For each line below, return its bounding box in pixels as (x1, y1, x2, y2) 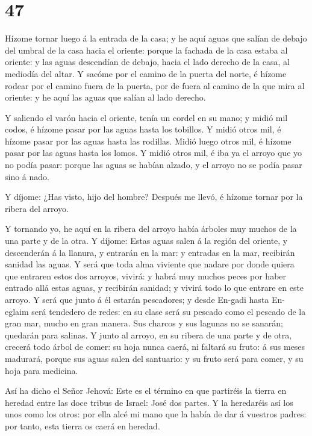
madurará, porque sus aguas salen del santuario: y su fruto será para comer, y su (5, 352, 304, 364)
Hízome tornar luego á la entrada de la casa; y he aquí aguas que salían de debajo (5, 32, 307, 45)
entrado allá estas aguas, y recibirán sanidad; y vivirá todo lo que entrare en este (5, 281, 304, 294)
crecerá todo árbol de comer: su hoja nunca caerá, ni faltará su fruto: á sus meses (5, 340, 305, 353)
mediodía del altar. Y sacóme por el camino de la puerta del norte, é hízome (5, 67, 287, 79)
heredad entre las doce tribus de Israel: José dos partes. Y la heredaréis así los (5, 396, 293, 408)
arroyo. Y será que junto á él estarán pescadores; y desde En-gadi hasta (5, 293, 269, 305)
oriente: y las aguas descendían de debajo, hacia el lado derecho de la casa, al (5, 55, 290, 68)
